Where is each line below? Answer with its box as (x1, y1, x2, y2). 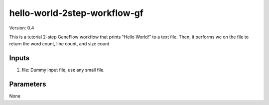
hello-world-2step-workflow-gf (9, 7, 144, 18)
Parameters (9, 80, 46, 89)
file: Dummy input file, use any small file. (21, 67, 105, 73)
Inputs (9, 54, 30, 62)
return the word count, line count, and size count (9, 41, 110, 47)
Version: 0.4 (9, 25, 34, 31)
